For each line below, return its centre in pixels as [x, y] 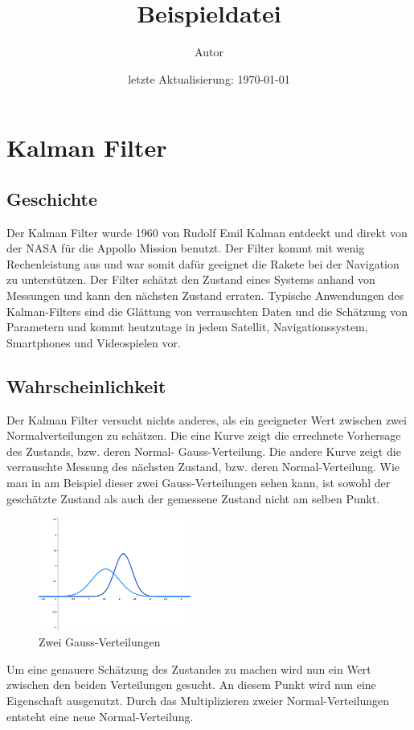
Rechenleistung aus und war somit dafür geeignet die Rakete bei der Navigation [203, 263]
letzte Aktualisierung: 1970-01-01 [209, 78]
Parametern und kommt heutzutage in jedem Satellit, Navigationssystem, [187, 327]
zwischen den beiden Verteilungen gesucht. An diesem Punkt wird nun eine [191, 685]
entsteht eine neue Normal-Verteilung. [100, 716]
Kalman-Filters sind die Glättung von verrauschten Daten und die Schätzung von [207, 311]
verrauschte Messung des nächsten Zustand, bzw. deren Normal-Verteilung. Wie [203, 467]
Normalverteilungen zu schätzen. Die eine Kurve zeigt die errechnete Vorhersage [204, 435]
